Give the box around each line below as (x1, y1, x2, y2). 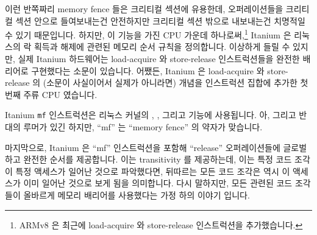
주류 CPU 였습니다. (23, 88, 98, 100)
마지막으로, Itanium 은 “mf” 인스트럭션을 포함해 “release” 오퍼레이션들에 (5, 141, 280, 153)
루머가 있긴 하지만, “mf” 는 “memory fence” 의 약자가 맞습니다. (23, 121, 263, 133)
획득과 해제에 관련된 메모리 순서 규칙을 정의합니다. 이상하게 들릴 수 (34, 40, 290, 53)
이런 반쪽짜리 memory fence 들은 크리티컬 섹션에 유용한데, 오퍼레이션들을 (5, 2, 283, 15)
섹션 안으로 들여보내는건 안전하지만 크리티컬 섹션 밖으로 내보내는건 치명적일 (15, 14, 305, 27)
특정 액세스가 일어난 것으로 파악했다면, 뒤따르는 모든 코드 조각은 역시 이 (15, 164, 290, 177)
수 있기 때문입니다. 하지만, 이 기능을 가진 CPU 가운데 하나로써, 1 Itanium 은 (5, 27, 291, 41)
